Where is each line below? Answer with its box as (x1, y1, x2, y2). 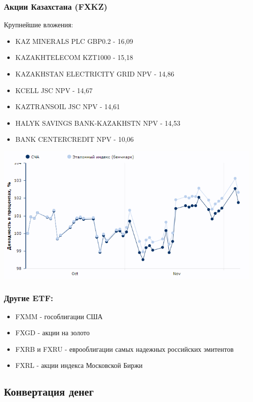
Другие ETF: (4, 292, 54, 304)
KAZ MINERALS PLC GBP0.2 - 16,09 (15, 36, 133, 46)
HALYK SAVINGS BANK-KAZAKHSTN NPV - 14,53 (15, 117, 181, 128)
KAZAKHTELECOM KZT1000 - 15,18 (15, 52, 133, 62)
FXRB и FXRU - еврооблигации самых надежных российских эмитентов (15, 344, 234, 354)
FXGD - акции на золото (15, 327, 90, 338)
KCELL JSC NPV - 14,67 (15, 85, 93, 95)
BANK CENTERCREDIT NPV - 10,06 (15, 134, 134, 144)
